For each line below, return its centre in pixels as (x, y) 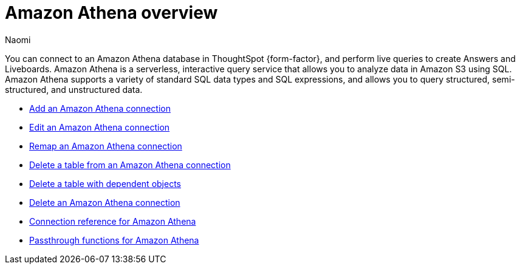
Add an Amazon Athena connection (100, 108)
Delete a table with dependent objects (105, 183)
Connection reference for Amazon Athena (113, 221)
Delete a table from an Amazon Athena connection (130, 165)
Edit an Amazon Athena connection (100, 127)
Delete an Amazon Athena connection (105, 202)
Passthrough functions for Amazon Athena (114, 240)
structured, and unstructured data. (74, 89)
